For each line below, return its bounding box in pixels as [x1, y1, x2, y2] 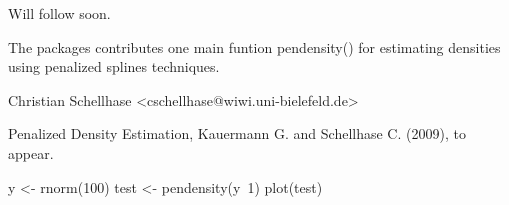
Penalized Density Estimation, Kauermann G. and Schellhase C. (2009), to [8, 123, 466, 144]
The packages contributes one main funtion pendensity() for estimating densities [8, 36, 501, 57]
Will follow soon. [8, 3, 111, 23]
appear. [8, 142, 54, 163]
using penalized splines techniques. [8, 56, 220, 77]
